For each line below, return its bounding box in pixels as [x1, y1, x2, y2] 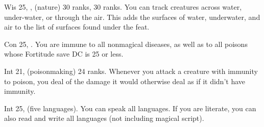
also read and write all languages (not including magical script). [4, 113, 204, 123]
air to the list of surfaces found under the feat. [4, 21, 150, 32]
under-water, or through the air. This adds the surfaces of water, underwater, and [4, 11, 260, 22]
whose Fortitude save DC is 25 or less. [4, 48, 124, 59]
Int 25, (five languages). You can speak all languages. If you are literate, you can [4, 103, 256, 113]
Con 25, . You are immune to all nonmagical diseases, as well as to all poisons [4, 38, 248, 49]
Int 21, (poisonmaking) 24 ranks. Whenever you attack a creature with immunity [4, 65, 258, 76]
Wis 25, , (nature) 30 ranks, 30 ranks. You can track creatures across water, [4, 2, 242, 12]
